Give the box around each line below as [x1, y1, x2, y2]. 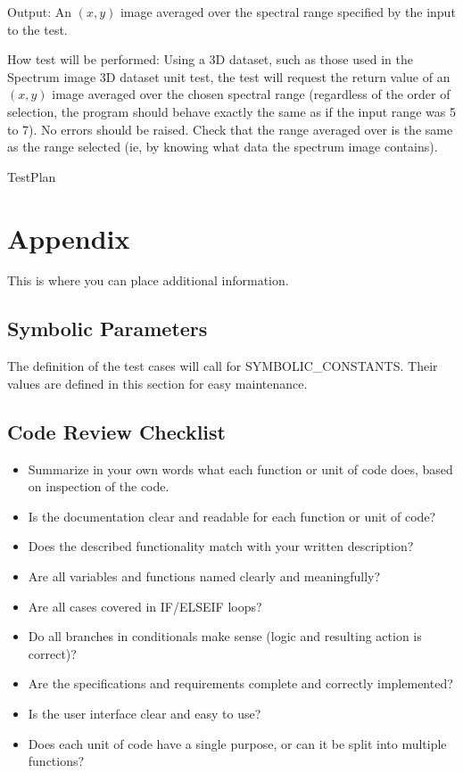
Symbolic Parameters [7, 315, 208, 342]
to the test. [7, 20, 68, 38]
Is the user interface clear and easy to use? [28, 704, 261, 722]
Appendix [7, 219, 130, 256]
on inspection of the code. [28, 477, 169, 496]
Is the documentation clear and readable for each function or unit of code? [28, 506, 436, 525]
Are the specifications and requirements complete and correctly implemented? [28, 674, 453, 693]
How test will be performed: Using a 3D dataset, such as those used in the [7, 50, 413, 69]
